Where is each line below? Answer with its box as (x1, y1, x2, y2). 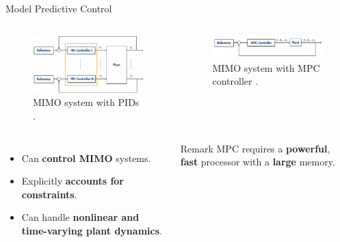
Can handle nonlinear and (21, 210, 140, 224)
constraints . (21, 187, 77, 201)
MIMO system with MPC (212, 60, 320, 75)
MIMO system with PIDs (33, 95, 140, 109)
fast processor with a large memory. (180, 154, 335, 169)
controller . (212, 74, 259, 88)
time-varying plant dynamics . (21, 223, 162, 237)
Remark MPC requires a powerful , (180, 141, 330, 155)
